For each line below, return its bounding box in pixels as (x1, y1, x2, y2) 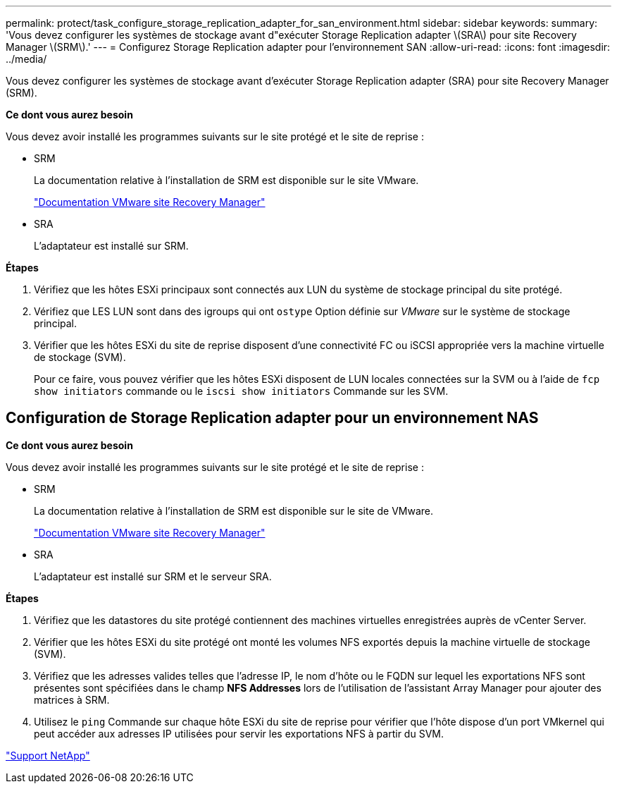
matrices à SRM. (34, 693, 110, 706)
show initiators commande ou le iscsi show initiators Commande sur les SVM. (34, 385, 449, 397)
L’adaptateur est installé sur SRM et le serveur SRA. (34, 570, 272, 582)
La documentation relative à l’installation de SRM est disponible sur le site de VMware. (34, 504, 434, 517)
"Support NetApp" (6, 749, 90, 762)
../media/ (6, 53, 47, 65)
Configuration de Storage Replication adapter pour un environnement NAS (6, 409, 539, 427)
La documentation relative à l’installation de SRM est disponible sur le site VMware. (34, 174, 419, 186)
